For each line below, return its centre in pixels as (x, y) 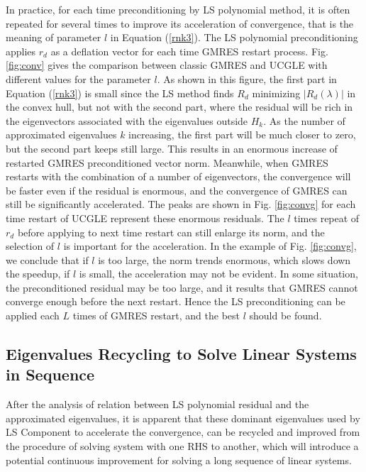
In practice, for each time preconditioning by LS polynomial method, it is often (178, 9)
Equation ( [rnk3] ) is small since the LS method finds (120, 93)
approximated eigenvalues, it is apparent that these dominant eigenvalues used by (183, 418)
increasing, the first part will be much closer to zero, (242, 135)
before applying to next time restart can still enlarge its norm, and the (171, 232)
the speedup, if (38, 274)
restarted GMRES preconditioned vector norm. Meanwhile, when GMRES (167, 162)
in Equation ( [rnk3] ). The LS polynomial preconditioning (234, 37)
